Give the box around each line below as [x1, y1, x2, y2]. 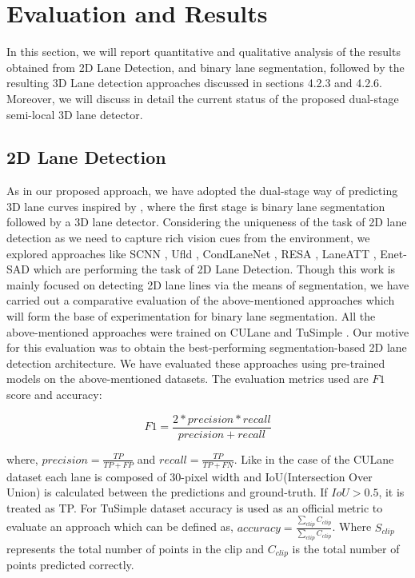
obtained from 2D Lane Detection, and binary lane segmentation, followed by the [6, 58, 405, 75]
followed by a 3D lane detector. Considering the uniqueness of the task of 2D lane [6, 213, 407, 230]
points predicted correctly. [6, 556, 134, 573]
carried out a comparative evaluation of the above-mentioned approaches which [6, 292, 395, 309]
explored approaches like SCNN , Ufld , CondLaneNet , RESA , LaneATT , [6, 245, 377, 261]
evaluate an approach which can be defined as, [6, 518, 234, 535]
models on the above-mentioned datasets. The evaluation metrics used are [6, 370, 369, 387]
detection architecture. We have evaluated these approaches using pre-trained [6, 354, 385, 371]
